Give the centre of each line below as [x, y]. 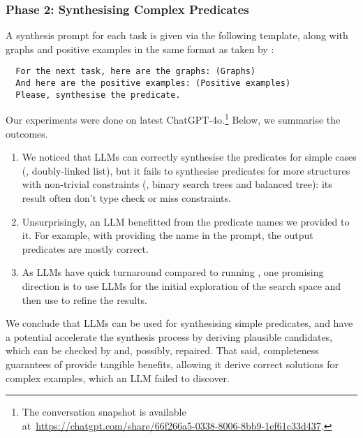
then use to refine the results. [84, 299]
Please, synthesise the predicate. [98, 95]
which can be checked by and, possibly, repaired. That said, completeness [162, 350]
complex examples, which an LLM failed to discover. [118, 378]
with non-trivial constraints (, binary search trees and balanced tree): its [177, 184]
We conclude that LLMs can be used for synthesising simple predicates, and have [179, 323]
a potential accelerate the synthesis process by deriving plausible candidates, [169, 336]
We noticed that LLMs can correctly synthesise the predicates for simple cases [189, 157]
